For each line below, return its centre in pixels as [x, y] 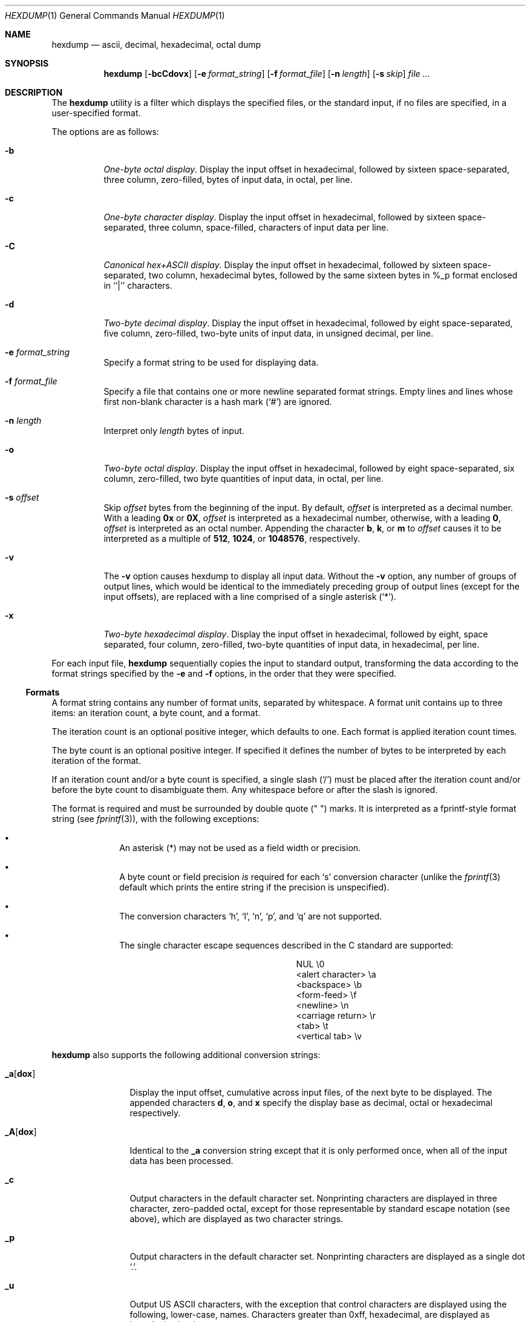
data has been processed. [182, 1161]
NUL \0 [310, 964]
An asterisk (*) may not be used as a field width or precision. [240, 848]
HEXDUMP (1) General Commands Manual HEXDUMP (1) [115, 15]
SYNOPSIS [27, 63]
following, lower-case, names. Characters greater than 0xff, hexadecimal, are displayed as [310, 1314]
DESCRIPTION [34, 92]
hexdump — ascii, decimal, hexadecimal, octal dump [156, 44]
